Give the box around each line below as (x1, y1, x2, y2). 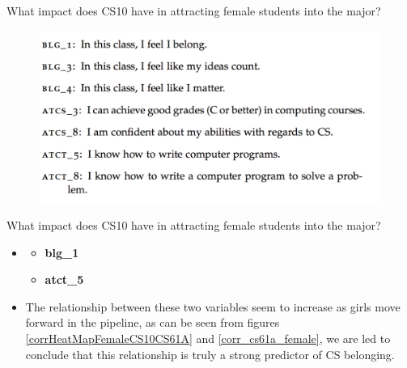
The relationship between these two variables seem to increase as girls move (25, 298, 401, 315)
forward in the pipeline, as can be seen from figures (25, 314, 280, 331)
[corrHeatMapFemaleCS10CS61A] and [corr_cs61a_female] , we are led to (25, 329, 391, 346)
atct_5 (45, 271, 84, 288)
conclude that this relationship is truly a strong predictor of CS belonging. (25, 345, 395, 362)
